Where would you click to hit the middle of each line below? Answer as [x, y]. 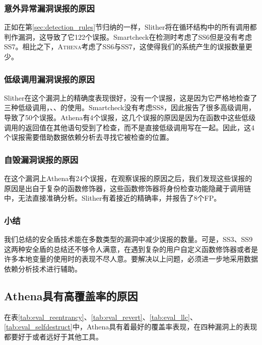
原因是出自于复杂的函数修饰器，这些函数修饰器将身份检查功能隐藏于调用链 [127, 188]
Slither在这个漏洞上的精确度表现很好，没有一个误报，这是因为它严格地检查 [127, 97]
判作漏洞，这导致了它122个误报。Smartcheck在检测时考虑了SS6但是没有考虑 [128, 36]
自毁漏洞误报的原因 [41, 159]
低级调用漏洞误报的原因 [49, 79]
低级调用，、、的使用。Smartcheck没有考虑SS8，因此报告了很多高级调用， [137, 107]
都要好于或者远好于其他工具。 [53, 336]
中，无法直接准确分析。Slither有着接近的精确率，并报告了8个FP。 [113, 198]
